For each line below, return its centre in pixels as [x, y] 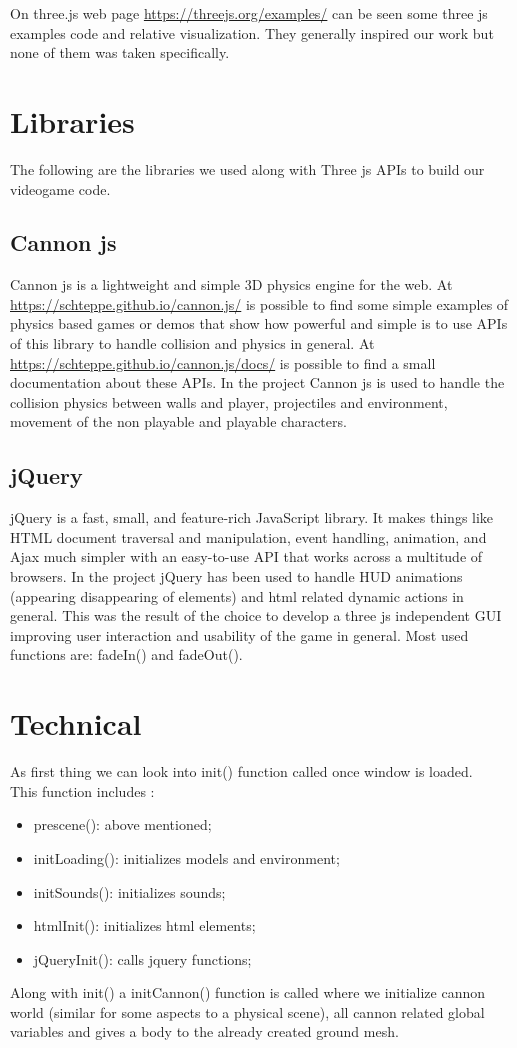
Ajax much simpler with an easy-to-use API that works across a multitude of [246, 556]
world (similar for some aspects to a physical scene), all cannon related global [247, 1011]
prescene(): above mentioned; [122, 824]
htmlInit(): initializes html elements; [144, 925]
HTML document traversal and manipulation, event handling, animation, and [248, 536]
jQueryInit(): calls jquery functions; [142, 958]
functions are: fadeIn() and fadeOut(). [126, 654]
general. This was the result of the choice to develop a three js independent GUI [256, 615]
